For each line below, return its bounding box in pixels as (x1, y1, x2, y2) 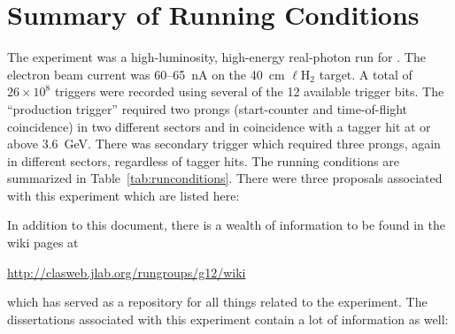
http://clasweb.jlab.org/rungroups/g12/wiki (7, 262, 246, 281)
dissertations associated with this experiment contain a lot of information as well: (7, 309, 449, 328)
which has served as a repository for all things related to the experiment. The (7, 292, 428, 311)
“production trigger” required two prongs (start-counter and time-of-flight (7, 99, 408, 118)
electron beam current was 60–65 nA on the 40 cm (7, 65, 285, 83)
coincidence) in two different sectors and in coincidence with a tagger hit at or (7, 117, 431, 135)
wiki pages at (7, 233, 79, 252)
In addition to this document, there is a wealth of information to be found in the (7, 216, 445, 234)
